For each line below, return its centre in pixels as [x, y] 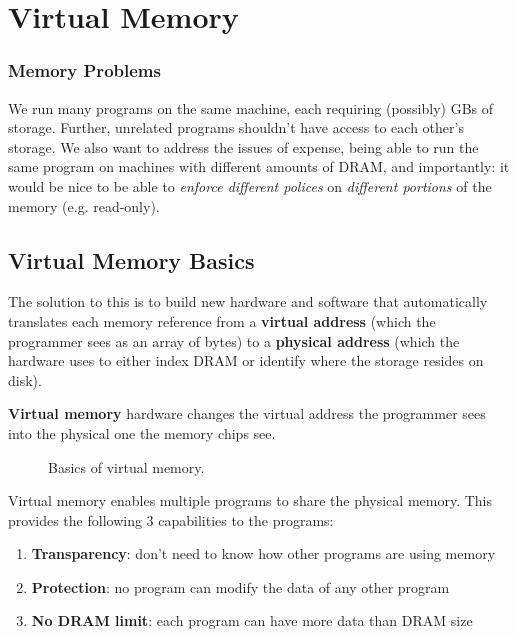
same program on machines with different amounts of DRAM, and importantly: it [259, 166]
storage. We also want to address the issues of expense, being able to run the [243, 146]
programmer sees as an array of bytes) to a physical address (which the [234, 340]
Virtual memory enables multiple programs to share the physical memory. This [250, 500]
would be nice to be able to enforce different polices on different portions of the [250, 185]
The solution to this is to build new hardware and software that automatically [248, 301]
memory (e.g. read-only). [84, 205]
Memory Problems [84, 70]
